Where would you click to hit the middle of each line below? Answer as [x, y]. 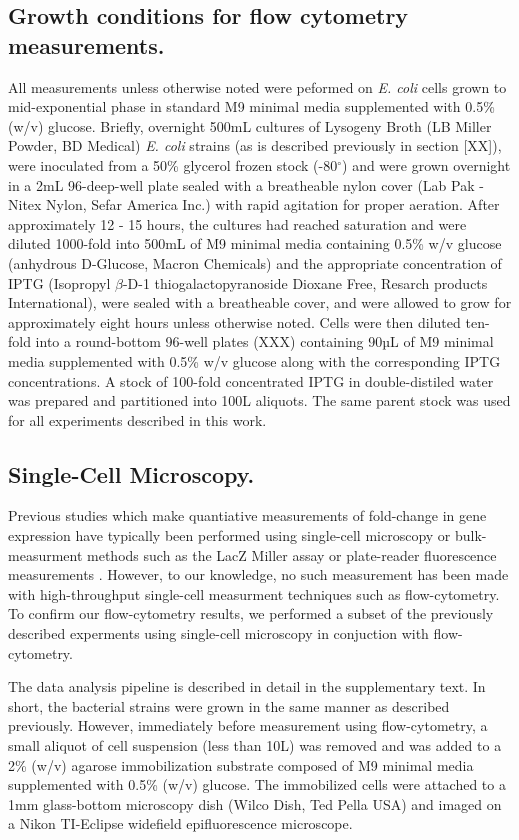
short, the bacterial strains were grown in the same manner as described [229, 705]
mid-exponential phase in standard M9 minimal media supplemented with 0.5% [251, 106]
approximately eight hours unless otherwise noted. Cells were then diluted [234, 321]
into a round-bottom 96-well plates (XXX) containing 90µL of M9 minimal [264, 341]
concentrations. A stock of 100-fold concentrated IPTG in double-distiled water [251, 380]
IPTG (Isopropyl [59, 282]
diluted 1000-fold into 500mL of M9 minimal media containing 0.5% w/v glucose [255, 243]
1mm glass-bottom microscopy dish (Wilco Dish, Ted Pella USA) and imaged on [255, 803]
